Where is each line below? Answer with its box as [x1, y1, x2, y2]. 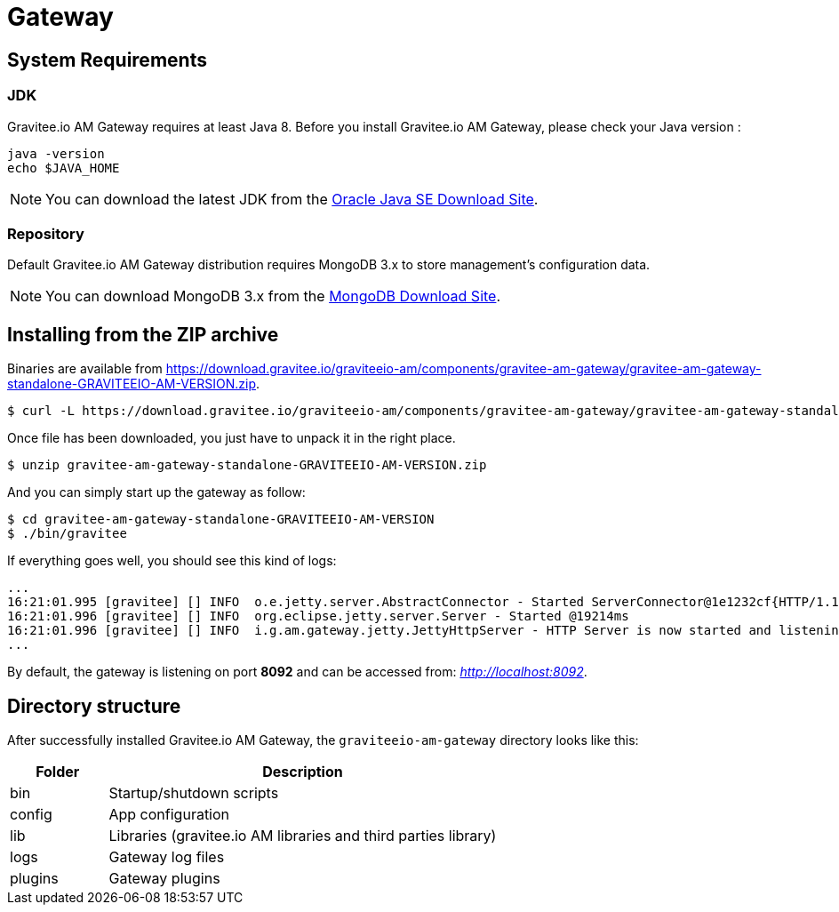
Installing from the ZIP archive [7, 323, 279, 346]
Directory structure [7, 694, 181, 717]
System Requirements [7, 48, 207, 71]
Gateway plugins [108, 868, 220, 887]
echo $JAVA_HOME [7, 160, 120, 175]
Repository [7, 224, 84, 243]
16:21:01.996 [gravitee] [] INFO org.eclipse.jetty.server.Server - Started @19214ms [7, 609, 629, 624]
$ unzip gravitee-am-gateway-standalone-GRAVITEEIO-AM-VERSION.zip [7, 458, 487, 473]
